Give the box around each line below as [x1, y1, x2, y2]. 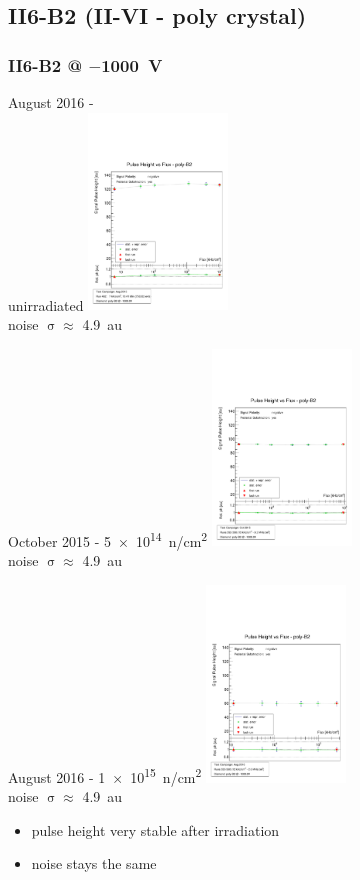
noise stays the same [31, 853, 157, 874]
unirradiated [8, 294, 84, 315]
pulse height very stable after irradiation [31, 819, 280, 840]
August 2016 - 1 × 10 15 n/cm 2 [8, 763, 202, 787]
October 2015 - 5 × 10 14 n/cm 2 [8, 527, 208, 551]
